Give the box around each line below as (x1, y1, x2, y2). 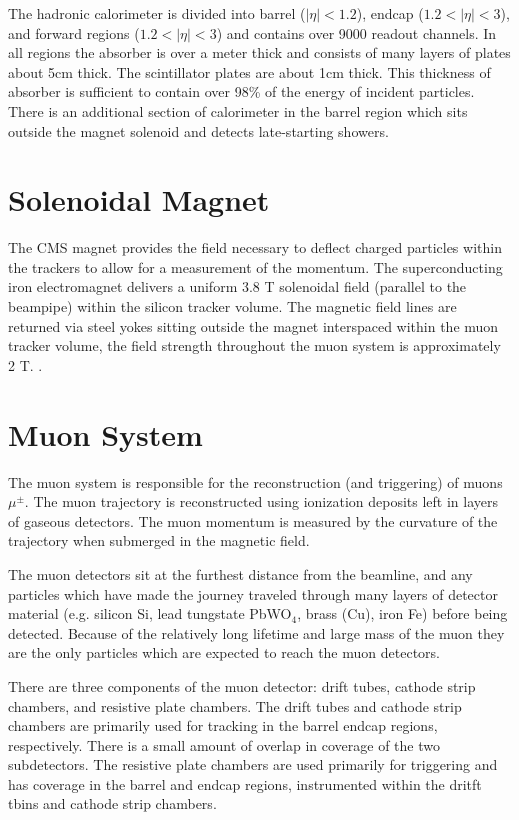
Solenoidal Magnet (8, 179, 270, 220)
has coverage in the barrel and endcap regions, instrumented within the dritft (8, 773, 482, 794)
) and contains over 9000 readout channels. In (216, 22, 497, 43)
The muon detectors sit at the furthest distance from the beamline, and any (8, 563, 473, 584)
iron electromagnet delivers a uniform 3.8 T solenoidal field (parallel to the (8, 276, 467, 297)
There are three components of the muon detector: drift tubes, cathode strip (8, 675, 476, 696)
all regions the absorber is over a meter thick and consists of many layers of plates (8, 42, 511, 63)
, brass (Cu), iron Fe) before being (297, 603, 508, 624)
